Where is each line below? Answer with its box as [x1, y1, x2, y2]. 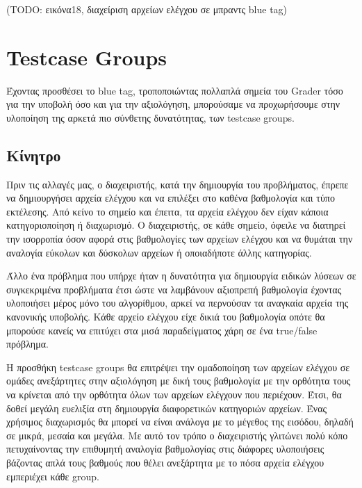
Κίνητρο [6, 144, 61, 165]
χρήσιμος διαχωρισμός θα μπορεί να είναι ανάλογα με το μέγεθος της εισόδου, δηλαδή [6, 414, 354, 429]
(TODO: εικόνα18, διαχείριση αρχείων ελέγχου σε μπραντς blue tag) [6, 2, 288, 16]
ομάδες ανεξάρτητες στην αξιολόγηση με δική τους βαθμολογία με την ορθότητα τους [6, 373, 351, 388]
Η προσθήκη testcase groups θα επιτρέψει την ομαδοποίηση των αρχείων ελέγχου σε [6, 359, 350, 374]
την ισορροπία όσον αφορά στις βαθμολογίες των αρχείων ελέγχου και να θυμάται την [6, 231, 353, 246]
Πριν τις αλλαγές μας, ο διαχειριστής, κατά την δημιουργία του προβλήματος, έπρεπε [6, 177, 349, 191]
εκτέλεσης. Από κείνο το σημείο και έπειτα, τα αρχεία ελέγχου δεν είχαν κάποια [6, 204, 329, 218]
